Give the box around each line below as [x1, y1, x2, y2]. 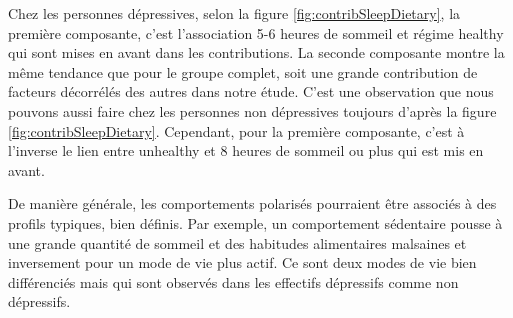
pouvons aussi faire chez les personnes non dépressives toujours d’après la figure [8, 100, 497, 121]
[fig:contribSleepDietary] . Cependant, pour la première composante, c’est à [8, 120, 465, 141]
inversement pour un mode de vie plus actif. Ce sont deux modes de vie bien [8, 252, 477, 273]
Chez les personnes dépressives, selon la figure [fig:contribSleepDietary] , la [8, 3, 461, 23]
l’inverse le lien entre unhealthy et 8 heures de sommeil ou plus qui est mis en [8, 140, 484, 161]
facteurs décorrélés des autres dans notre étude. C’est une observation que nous [8, 81, 494, 102]
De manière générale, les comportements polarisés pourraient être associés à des [8, 193, 497, 214]
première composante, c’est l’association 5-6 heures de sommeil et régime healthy [8, 22, 504, 43]
